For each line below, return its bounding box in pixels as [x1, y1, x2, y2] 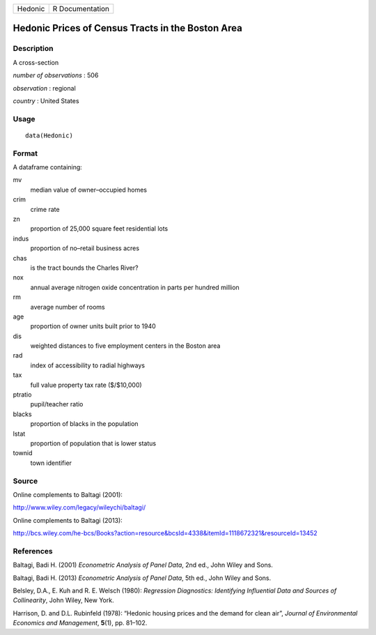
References [13, 546, 53, 556]
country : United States [13, 96, 79, 105]
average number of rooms [30, 303, 105, 311]
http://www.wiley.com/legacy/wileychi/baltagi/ [13, 503, 146, 512]
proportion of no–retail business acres [30, 244, 139, 252]
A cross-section [13, 58, 59, 66]
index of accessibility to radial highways [30, 361, 146, 369]
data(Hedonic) [25, 131, 73, 139]
